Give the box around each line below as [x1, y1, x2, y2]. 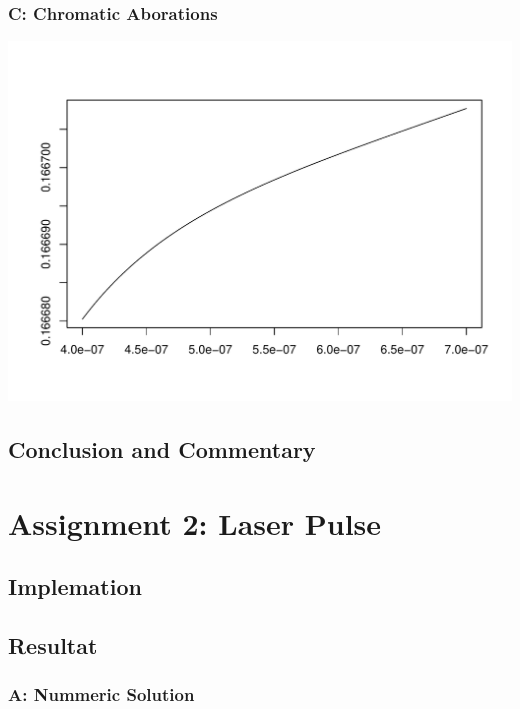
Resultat [8, 629, 98, 660]
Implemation [8, 571, 142, 602]
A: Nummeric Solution [8, 682, 195, 707]
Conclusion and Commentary [8, 433, 316, 464]
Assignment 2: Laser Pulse [8, 502, 382, 543]
